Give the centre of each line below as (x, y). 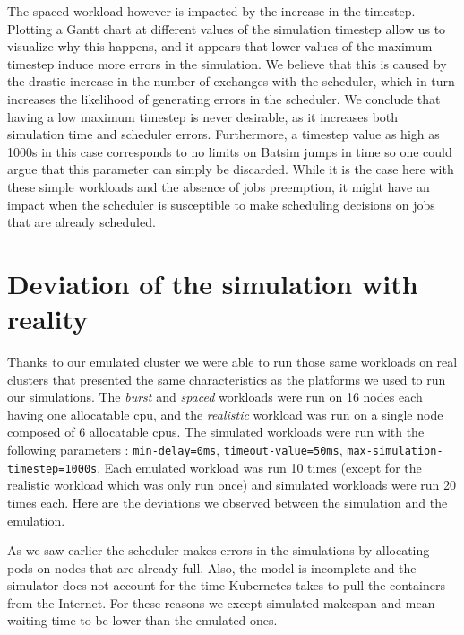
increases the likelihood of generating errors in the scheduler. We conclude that (224, 98)
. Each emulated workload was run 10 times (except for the (259, 467)
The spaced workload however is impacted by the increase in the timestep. (211, 11)
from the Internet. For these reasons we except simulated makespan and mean (221, 602)
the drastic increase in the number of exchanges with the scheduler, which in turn (231, 81)
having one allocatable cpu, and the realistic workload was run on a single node (225, 414)
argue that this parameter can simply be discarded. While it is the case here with (231, 169)
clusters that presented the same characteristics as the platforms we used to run (227, 379)
